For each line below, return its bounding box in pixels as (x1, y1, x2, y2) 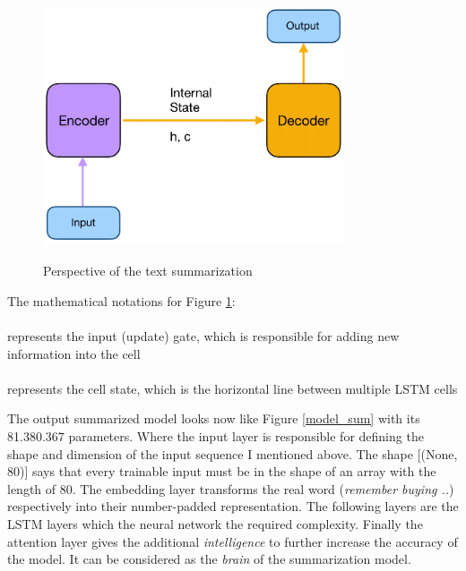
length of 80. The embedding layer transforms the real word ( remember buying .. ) (7, 479, 454, 498)
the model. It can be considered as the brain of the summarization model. (7, 550, 411, 568)
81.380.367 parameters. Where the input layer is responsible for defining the (7, 427, 424, 446)
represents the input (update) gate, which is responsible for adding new (7, 327, 400, 345)
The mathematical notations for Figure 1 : (7, 291, 236, 310)
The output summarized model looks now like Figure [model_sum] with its (7, 409, 420, 428)
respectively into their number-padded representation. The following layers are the (7, 497, 459, 516)
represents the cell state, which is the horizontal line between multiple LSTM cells (7, 379, 458, 397)
